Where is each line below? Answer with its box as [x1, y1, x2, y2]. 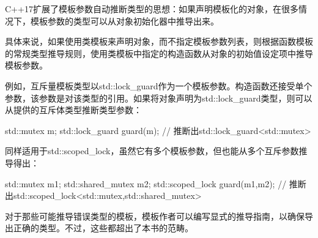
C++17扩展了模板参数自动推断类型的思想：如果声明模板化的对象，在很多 [5, 2, 298, 15]
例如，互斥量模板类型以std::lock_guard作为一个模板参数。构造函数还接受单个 [5, 79, 312, 92]
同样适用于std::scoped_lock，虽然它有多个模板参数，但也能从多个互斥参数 [5, 144, 299, 157]
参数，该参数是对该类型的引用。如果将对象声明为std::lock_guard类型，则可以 [5, 91, 312, 104]
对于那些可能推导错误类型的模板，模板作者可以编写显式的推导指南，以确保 [5, 209, 305, 222]
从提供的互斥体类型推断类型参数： [5, 103, 142, 116]
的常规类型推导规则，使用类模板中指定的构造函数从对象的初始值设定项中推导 [5, 46, 313, 59]
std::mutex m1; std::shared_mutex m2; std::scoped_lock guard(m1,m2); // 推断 [5, 177, 306, 190]
